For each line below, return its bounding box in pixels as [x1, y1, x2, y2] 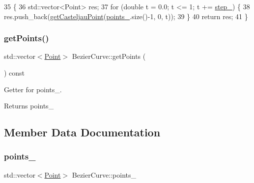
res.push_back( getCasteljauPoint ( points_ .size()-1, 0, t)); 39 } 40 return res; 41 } [4, 11, 248, 21]
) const [4, 68, 25, 78]
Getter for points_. [4, 84, 62, 94]
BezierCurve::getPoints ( [72, 51, 146, 61]
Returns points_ [4, 101, 54, 111]
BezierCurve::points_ [72, 169, 136, 180]
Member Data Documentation [4, 125, 161, 140]
